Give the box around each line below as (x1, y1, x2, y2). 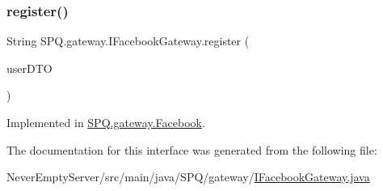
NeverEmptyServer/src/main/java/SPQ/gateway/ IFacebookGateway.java (6, 168, 370, 185)
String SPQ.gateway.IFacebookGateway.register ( (6, 32, 250, 49)
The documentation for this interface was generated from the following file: (6, 141, 377, 158)
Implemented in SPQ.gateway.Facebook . (6, 114, 205, 130)
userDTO (6, 59, 53, 76)
